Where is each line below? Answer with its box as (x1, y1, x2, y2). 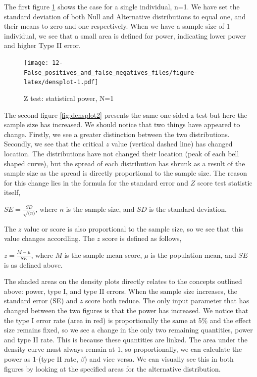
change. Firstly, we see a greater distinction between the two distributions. (4, 129, 230, 139)
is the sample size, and (66, 203, 135, 214)
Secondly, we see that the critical (4, 139, 104, 149)
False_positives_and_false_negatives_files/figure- (24, 69, 198, 76)
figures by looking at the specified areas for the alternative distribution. (4, 363, 221, 374)
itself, (4, 187, 21, 197)
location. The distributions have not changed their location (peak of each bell (4, 148, 239, 158)
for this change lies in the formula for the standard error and (4, 177, 188, 188)
